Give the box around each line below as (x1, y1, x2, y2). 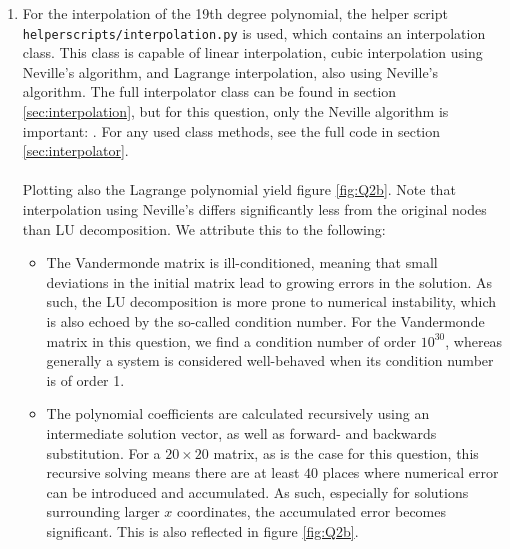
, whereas (445, 330, 503, 351)
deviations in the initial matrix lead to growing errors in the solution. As (46, 271, 493, 292)
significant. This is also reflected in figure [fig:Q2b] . (46, 520, 359, 541)
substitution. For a (46, 442, 161, 463)
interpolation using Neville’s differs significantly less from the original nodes (22, 199, 487, 219)
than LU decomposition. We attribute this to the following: (22, 218, 386, 239)
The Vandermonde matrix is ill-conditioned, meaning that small (46, 252, 438, 273)
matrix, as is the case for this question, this (213, 442, 479, 463)
